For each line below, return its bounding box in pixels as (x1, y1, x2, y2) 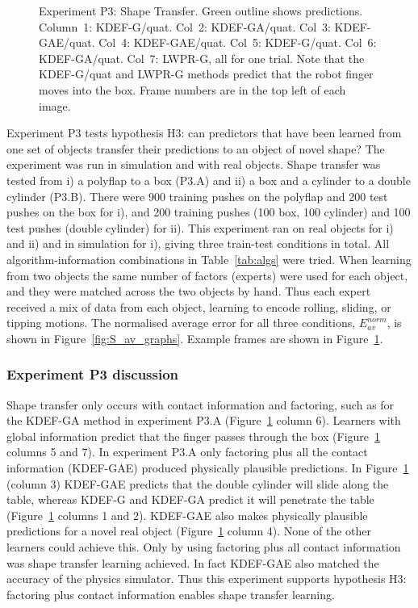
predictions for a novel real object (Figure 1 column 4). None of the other (6, 522, 371, 539)
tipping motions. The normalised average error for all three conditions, (6, 314, 356, 331)
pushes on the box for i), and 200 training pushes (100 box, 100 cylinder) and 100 (6, 203, 411, 220)
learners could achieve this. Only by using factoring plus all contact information (6, 539, 401, 556)
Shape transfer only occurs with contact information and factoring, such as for (6, 396, 395, 413)
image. (39, 97, 71, 114)
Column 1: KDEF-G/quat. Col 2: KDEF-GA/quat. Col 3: (39, 18, 331, 35)
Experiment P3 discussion (6, 364, 179, 384)
